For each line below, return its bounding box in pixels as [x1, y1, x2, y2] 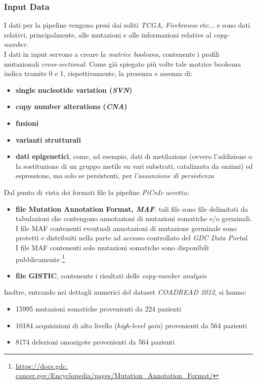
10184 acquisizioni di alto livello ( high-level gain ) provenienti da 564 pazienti [15, 320, 247, 330]
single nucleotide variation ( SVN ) [15, 84, 132, 95]
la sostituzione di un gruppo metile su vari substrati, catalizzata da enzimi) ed [15, 160, 253, 171]
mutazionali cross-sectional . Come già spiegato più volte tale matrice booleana [4, 58, 241, 69]
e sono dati [216, 20, 250, 30]
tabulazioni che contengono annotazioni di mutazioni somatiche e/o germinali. [15, 213, 252, 224]
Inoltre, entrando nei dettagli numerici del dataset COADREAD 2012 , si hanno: [4, 287, 247, 297]
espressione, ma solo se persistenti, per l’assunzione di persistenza [15, 170, 214, 181]
